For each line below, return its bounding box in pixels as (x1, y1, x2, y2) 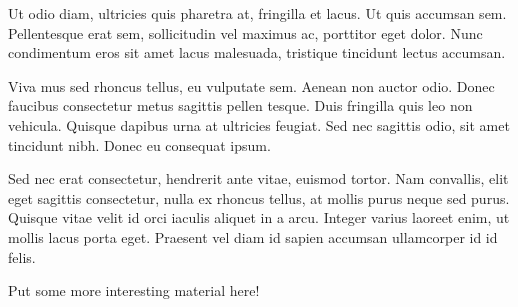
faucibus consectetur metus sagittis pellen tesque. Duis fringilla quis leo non (8, 95, 473, 116)
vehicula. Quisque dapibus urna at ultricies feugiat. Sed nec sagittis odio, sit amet (8, 114, 510, 135)
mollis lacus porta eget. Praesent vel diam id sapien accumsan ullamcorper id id (8, 226, 498, 247)
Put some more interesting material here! (8, 280, 260, 301)
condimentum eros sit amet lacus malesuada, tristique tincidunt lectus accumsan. (8, 42, 506, 63)
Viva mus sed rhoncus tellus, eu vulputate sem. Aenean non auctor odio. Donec (8, 75, 495, 96)
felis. (8, 246, 36, 267)
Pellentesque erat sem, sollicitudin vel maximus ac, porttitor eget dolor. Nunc (8, 22, 483, 43)
